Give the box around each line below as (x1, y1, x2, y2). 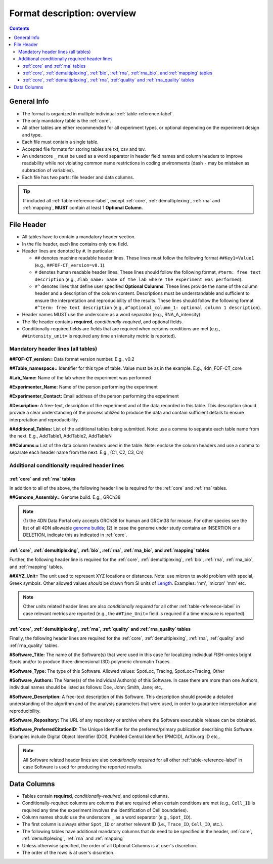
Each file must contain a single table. (22, 139, 99, 145)
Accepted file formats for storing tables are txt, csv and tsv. (22, 146, 146, 152)
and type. (22, 132, 42, 138)
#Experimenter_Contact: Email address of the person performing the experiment (9, 393, 179, 399)
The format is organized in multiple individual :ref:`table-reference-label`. (22, 110, 174, 116)
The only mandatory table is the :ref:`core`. (22, 117, 111, 123)
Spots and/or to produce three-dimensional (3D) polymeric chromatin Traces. (9, 659, 171, 665)
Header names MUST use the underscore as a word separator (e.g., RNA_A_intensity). (22, 312, 202, 318)
